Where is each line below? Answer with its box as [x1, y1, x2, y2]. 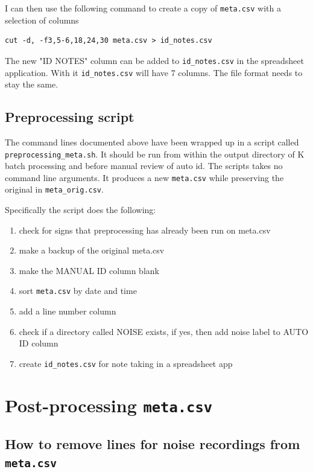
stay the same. [5, 78, 58, 91]
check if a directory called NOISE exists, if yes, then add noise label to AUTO [19, 325, 309, 337]
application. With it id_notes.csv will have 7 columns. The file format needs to [5, 66, 303, 78]
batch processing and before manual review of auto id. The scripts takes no [5, 159, 283, 172]
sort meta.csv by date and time [19, 284, 137, 297]
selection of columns [5, 13, 79, 26]
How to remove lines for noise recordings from [5, 435, 300, 453]
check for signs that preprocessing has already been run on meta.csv [19, 223, 271, 236]
